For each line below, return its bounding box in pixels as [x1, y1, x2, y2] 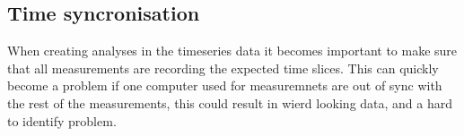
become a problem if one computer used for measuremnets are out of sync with [7, 76, 442, 95]
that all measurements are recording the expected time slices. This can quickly [7, 58, 439, 77]
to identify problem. [7, 111, 117, 130]
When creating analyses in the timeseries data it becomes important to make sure [7, 41, 458, 60]
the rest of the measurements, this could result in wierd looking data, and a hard [7, 93, 453, 112]
